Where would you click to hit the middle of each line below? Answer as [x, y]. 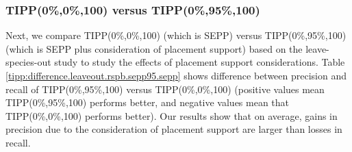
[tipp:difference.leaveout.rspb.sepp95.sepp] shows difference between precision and [176, 75]
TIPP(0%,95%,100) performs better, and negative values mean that [148, 102]
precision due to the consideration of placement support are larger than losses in [174, 129]
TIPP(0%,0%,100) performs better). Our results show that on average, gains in [172, 115]
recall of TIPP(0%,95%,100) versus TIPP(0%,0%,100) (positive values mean [165, 89]
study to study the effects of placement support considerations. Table [200, 62]
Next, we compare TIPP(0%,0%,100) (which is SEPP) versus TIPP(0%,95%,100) [176, 35]
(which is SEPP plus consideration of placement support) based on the [154, 48]
